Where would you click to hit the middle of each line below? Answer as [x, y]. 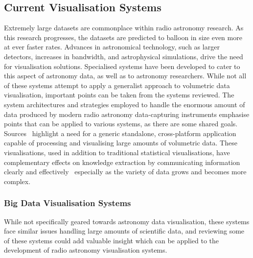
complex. [17, 181]
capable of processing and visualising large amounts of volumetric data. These [121, 143]
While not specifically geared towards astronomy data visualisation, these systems [127, 221]
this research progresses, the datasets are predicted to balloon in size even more [123, 37]
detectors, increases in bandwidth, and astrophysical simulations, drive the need [124, 56]
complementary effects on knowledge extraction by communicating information [122, 162]
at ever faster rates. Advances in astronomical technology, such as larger [112, 47]
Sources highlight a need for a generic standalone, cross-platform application [120, 133]
